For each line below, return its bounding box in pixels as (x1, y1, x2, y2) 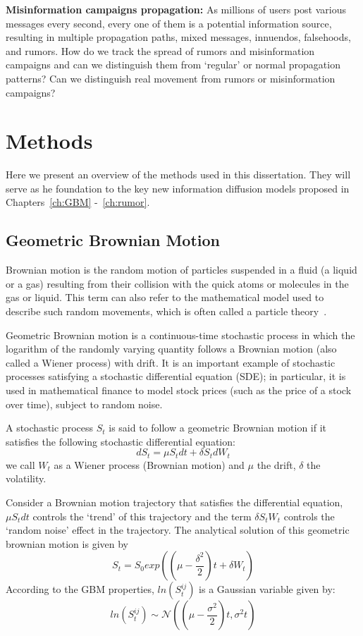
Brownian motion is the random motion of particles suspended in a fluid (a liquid (6, 262, 357, 277)
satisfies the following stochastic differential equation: (6, 434, 235, 448)
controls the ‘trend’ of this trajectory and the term (32, 508, 252, 523)
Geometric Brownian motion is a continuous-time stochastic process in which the (6, 327, 355, 342)
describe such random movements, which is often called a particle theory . (6, 304, 327, 319)
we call (6, 457, 35, 472)
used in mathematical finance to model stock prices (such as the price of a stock (6, 383, 352, 398)
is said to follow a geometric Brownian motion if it (109, 420, 327, 435)
